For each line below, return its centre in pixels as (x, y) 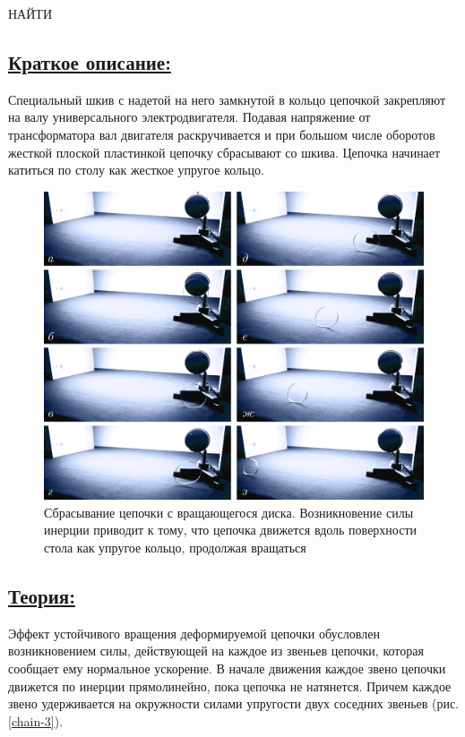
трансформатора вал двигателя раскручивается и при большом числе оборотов (222, 134)
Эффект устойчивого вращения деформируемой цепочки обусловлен (194, 633)
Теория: (42, 596)
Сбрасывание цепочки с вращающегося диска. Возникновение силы (229, 512)
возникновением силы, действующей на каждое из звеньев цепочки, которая (216, 651)
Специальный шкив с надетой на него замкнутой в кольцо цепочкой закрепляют (227, 99)
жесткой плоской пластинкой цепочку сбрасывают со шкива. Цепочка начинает (224, 152)
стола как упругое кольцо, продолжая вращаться (175, 548)
